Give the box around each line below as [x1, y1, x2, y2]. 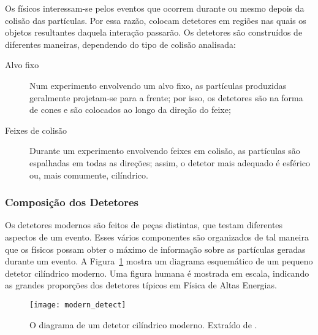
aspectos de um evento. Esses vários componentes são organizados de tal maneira [5, 230, 309, 243]
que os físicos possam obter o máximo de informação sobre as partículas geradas [5, 242, 306, 255]
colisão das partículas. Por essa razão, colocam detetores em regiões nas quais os [5, 13, 306, 26]
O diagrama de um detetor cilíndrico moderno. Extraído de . [29, 318, 257, 331]
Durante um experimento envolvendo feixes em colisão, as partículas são [29, 144, 300, 157]
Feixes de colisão [5, 123, 67, 136]
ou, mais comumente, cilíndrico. [29, 168, 148, 181]
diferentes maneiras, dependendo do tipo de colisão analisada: [5, 37, 236, 50]
